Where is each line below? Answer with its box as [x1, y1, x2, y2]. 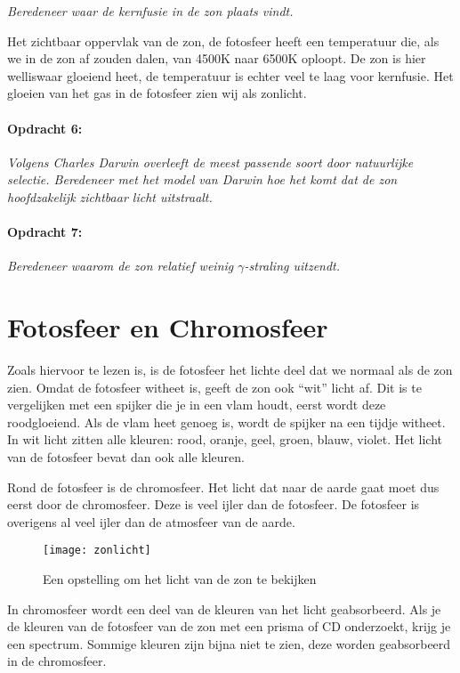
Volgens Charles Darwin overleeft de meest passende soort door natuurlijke [7, 152, 414, 171]
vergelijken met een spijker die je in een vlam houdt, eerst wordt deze [7, 395, 386, 414]
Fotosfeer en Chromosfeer [7, 309, 328, 345]
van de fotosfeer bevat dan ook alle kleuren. [7, 448, 245, 466]
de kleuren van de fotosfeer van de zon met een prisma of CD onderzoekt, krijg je [7, 617, 451, 636]
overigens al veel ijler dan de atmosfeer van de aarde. [7, 512, 295, 531]
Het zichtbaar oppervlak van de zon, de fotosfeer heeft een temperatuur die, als [7, 31, 440, 50]
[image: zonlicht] [43, 544, 151, 557]
